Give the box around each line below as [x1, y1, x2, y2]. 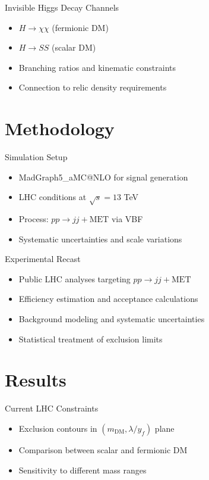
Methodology [5, 116, 115, 141]
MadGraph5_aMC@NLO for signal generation [18, 170, 188, 183]
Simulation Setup [5, 151, 68, 163]
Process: [18, 213, 49, 225]
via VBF [111, 213, 143, 225]
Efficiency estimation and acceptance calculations [18, 292, 198, 305]
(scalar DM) [52, 41, 96, 54]
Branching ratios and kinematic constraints [18, 61, 176, 73]
